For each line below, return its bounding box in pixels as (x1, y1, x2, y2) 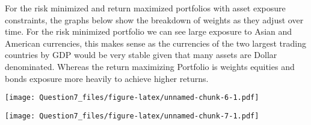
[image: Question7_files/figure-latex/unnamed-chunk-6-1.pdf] (5, 93, 259, 102)
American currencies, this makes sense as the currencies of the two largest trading (5, 36, 306, 49)
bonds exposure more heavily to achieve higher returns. (5, 72, 209, 84)
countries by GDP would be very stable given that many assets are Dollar (5, 48, 277, 61)
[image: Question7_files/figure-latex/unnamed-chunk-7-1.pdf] (5, 111, 259, 120)
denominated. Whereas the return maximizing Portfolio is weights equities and (5, 60, 295, 72)
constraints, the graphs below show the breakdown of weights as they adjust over (5, 13, 304, 26)
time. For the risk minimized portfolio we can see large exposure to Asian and (5, 25, 292, 38)
